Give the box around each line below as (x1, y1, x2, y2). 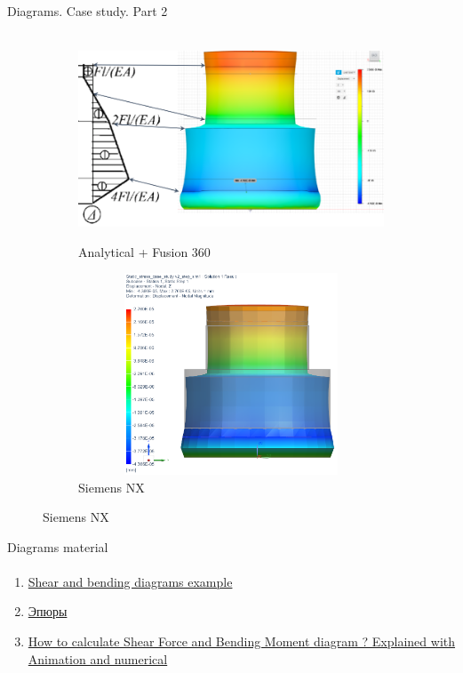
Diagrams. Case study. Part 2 (7, 2, 168, 20)
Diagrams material (7, 537, 108, 556)
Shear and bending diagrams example (28, 572, 233, 590)
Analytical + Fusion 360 (78, 242, 211, 260)
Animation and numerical (28, 649, 168, 668)
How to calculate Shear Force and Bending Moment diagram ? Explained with (28, 632, 456, 651)
